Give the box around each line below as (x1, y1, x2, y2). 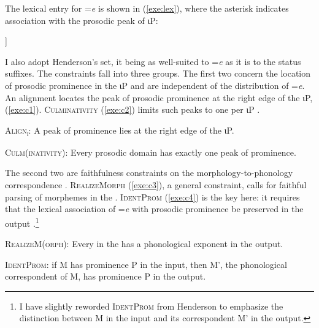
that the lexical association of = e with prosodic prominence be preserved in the (5, 202, 304, 215)
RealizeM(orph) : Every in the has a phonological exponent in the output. (5, 237, 283, 250)
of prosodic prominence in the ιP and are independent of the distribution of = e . (5, 78, 305, 91)
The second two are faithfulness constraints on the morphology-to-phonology (5, 166, 293, 179)
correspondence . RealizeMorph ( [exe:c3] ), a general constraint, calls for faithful (5, 178, 307, 191)
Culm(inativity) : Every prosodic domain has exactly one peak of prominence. (5, 145, 296, 158)
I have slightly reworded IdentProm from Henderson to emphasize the (19, 299, 283, 312)
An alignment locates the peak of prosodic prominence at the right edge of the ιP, (5, 91, 313, 104)
